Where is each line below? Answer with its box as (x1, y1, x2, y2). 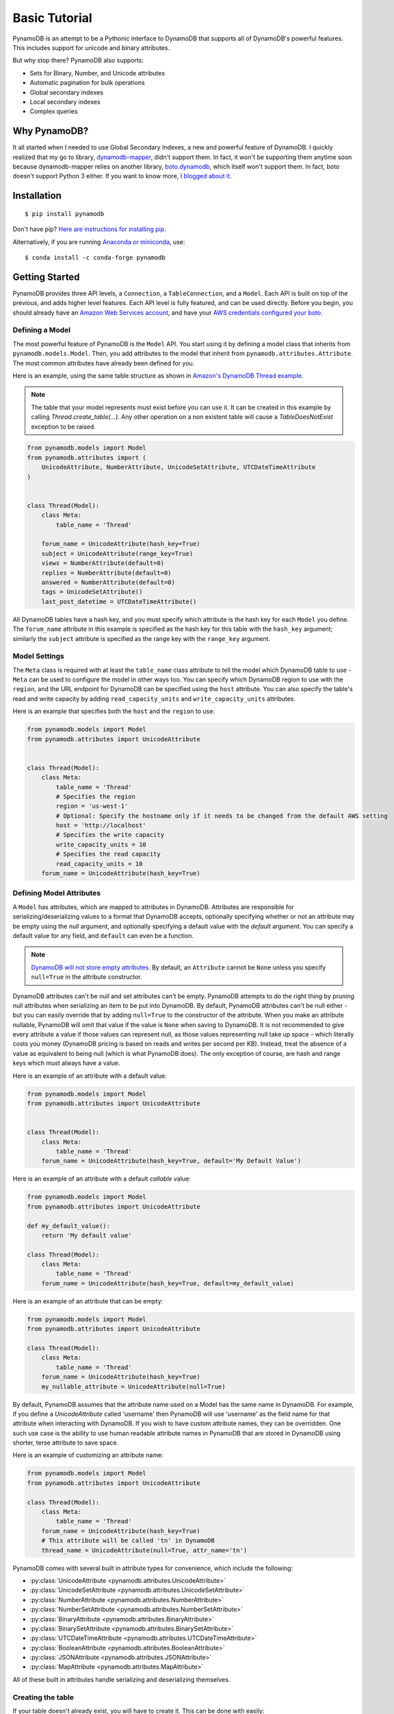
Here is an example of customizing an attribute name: (12, 1451, 163, 1460)
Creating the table (12, 1692, 75, 1702)
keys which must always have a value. (12, 1059, 120, 1067)
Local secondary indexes (29, 97, 101, 106)
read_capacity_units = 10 (55, 860, 143, 867)
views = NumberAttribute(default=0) (41, 559, 164, 567)
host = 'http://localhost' (55, 821, 146, 830)
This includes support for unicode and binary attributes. (12, 43, 170, 51)
